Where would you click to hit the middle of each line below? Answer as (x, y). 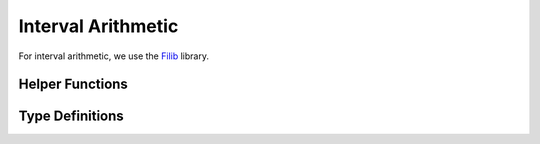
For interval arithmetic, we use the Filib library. (114, 56)
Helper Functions (73, 84)
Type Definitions (71, 116)
